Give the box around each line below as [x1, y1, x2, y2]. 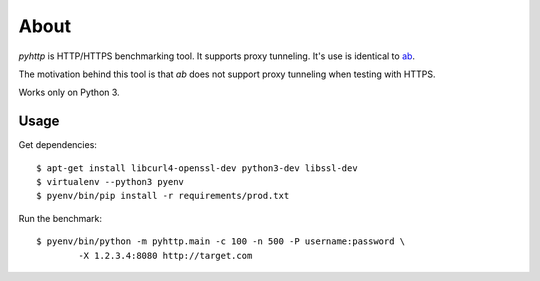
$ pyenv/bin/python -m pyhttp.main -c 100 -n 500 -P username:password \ [36, 236, 406, 247]
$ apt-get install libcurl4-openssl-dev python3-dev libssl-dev [36, 162, 359, 174]
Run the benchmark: [18, 212, 103, 224]
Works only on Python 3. [18, 86, 120, 99]
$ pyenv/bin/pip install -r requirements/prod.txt [36, 190, 290, 202]
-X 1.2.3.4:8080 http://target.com [78, 250, 253, 261]
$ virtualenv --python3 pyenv [36, 176, 185, 188]
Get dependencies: [18, 139, 97, 151]
